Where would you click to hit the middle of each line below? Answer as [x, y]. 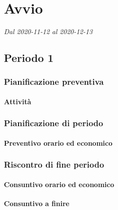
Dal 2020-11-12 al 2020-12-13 [48, 31]
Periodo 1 [29, 58]
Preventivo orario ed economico [58, 143]
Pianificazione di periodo [54, 123]
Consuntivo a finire [37, 203]
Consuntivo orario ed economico [59, 184]
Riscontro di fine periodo [54, 164]
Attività [18, 101]
